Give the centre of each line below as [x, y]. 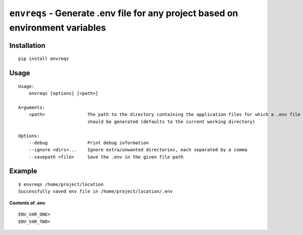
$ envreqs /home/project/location [61, 185]
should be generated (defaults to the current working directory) [171, 122]
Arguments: [32, 107]
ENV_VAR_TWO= [34, 221]
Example [23, 171]
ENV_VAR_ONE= [34, 215]
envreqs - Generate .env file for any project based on [124, 13]
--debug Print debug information [89, 143]
